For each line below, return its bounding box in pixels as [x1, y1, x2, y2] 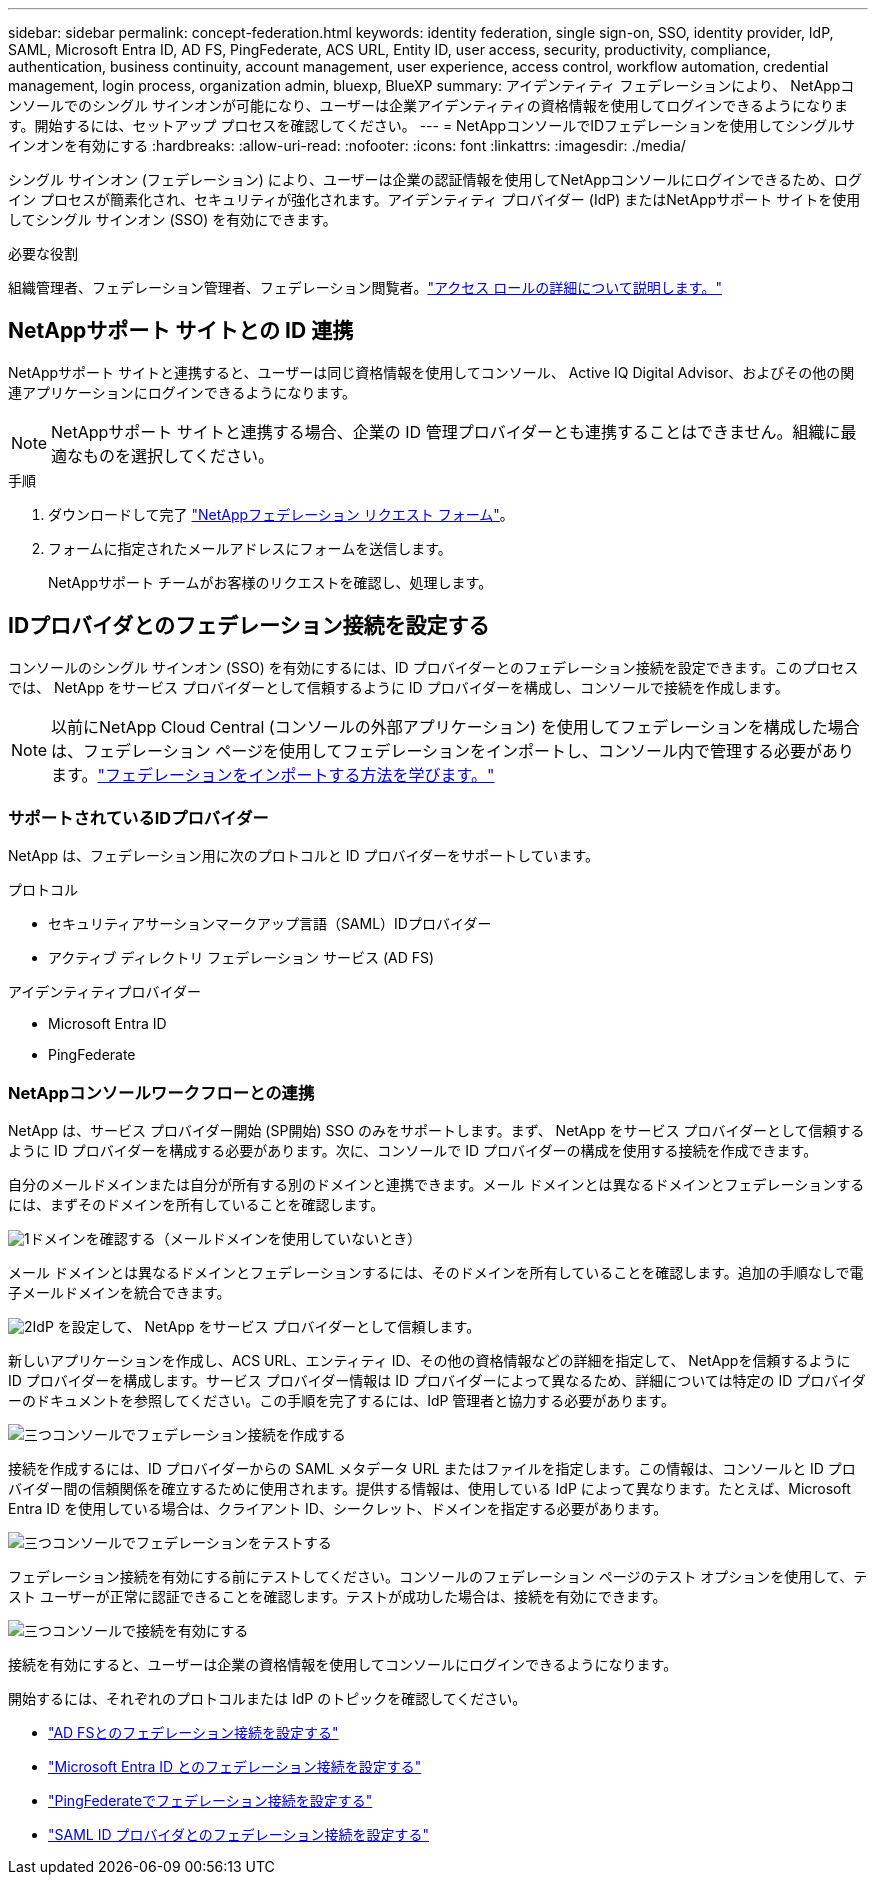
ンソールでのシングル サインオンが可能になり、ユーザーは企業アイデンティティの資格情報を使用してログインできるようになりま [8, 97, 849, 114]
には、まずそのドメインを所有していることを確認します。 [8, 1196, 385, 1214]
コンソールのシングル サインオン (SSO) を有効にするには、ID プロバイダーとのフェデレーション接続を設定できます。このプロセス [8, 658, 859, 676]
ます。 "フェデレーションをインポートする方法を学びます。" [51, 764, 495, 785]
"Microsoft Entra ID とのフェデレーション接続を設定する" [48, 1758, 422, 1776]
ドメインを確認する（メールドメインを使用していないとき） [29, 1230, 422, 1248]
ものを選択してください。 [83, 445, 275, 466]
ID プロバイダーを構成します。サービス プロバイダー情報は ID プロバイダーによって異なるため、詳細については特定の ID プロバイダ [8, 1372, 866, 1390]
